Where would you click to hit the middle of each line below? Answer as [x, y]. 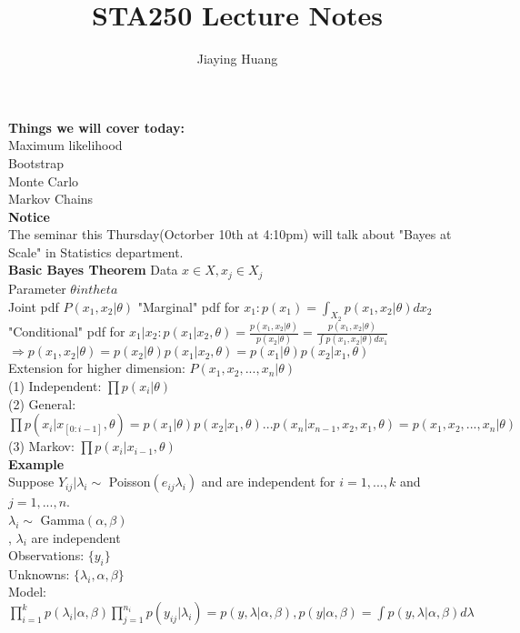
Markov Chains [51, 199]
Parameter [37, 288]
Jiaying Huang [237, 59]
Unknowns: [39, 573]
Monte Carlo [44, 181]
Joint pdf [34, 306]
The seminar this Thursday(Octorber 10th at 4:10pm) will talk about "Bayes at [230, 234]
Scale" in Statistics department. [96, 251]
